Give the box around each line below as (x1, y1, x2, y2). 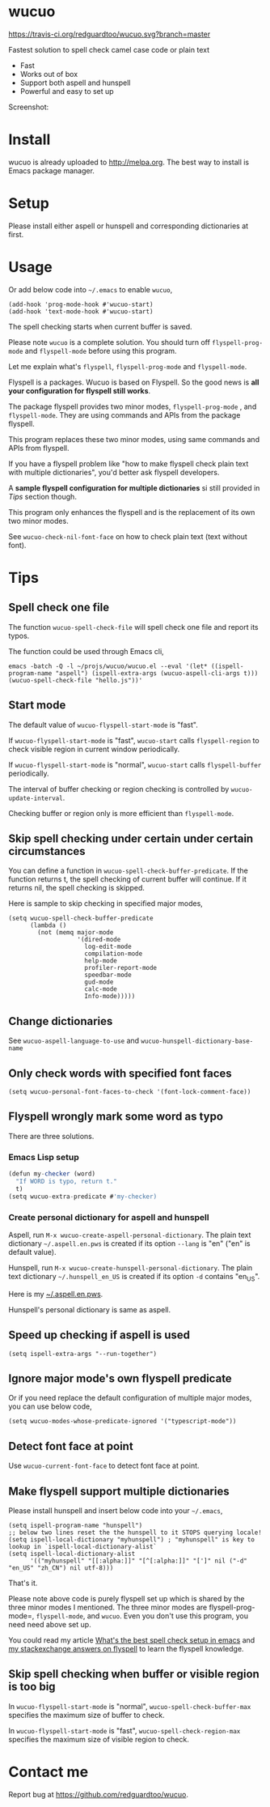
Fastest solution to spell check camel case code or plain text (8, 45, 210, 54)
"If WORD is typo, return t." (15, 1177, 117, 1185)
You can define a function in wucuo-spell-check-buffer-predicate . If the (8, 865, 248, 876)
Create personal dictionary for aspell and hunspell (8, 1211, 209, 1222)
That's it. (8, 1578, 38, 1588)
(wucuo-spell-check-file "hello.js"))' (8, 676, 143, 684)
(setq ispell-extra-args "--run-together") (8, 1350, 158, 1358)
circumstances (8, 844, 86, 858)
